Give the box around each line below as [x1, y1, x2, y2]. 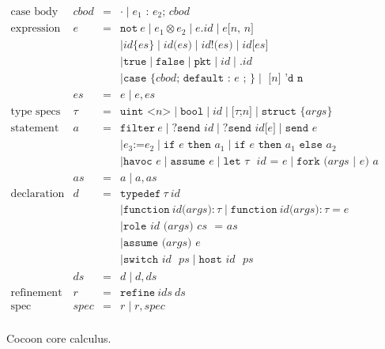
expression [10, 23, 61, 35]
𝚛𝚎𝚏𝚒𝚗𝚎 [120, 286, 156, 298]
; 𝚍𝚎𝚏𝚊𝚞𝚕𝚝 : [176, 73, 231, 85]
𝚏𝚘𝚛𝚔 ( [296, 156, 328, 168]
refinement [10, 286, 62, 298]
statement [10, 123, 59, 135]
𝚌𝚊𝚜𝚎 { [123, 73, 156, 85]
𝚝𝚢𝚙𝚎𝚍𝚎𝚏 [120, 188, 161, 200]
